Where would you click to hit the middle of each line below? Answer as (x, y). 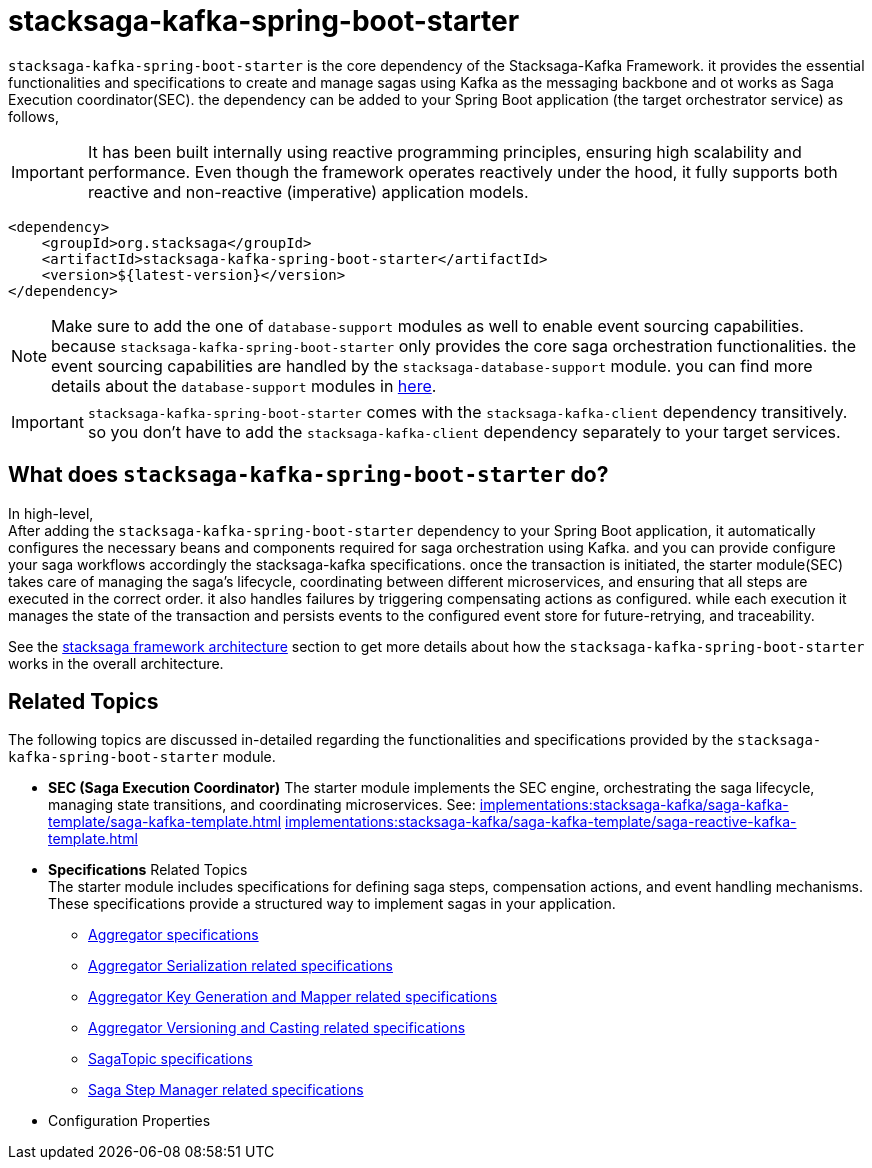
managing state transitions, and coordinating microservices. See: (262, 805)
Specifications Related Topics (148, 870)
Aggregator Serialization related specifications (240, 966)
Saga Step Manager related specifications (226, 1090)
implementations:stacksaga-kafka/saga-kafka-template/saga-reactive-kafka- (540, 822)
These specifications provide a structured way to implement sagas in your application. (332, 904)
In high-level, (51, 513)
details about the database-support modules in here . (244, 385)
